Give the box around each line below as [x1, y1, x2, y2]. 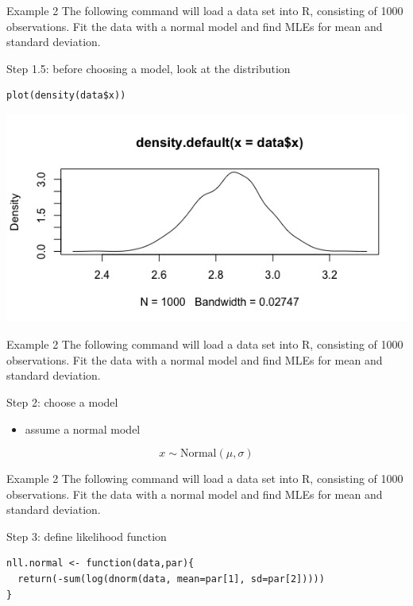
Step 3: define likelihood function [6, 527, 167, 544]
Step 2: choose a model [6, 393, 118, 410]
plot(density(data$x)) [6, 90, 126, 102]
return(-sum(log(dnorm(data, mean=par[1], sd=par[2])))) [17, 573, 325, 585]
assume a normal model [25, 420, 141, 437]
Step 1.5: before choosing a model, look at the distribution [6, 60, 291, 76]
